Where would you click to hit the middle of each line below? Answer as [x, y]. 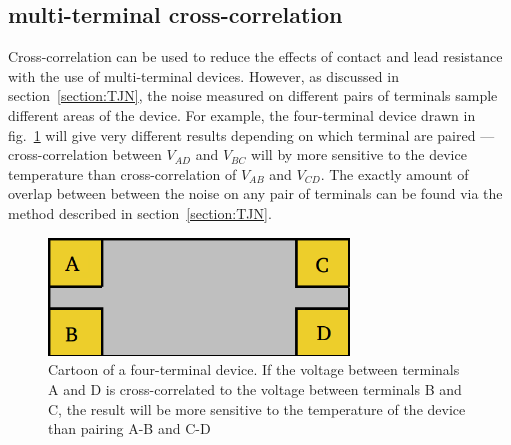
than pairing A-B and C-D [129, 428]
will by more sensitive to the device [358, 154]
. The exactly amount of [394, 173]
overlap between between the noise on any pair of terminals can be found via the [255, 193]
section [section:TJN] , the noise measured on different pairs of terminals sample [253, 95]
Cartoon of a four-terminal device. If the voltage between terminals [254, 369]
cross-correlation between [85, 154]
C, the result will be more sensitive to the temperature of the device [257, 408]
